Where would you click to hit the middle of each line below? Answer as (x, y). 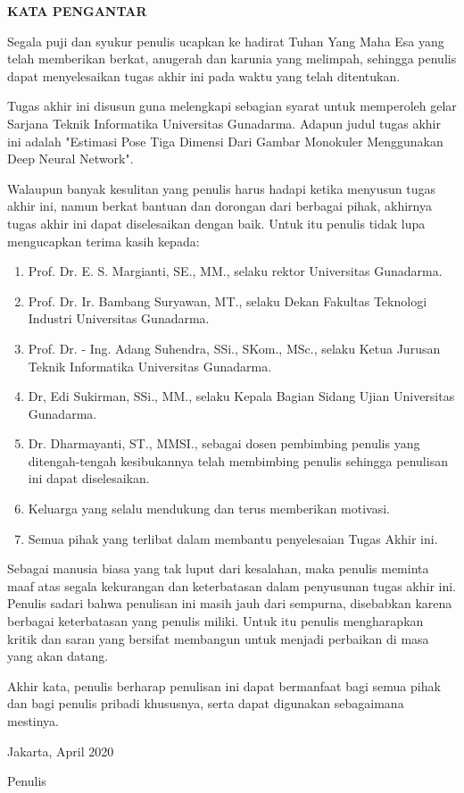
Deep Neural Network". (70, 159)
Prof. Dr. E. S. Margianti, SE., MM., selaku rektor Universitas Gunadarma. (235, 271)
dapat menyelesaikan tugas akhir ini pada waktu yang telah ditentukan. (204, 75)
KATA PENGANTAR (77, 11)
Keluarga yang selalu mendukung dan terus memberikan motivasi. (209, 509)
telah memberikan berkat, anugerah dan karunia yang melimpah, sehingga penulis (232, 58)
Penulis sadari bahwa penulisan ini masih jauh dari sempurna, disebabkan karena (230, 603)
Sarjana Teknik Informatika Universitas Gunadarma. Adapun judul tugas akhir (224, 123)
